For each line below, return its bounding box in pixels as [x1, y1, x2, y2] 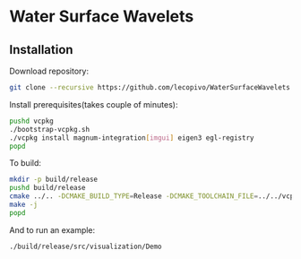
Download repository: [9, 65, 90, 76]
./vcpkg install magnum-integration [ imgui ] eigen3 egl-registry [9, 133, 254, 142]
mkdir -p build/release [9, 175, 99, 185]
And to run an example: [9, 224, 96, 235]
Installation [9, 42, 73, 57]
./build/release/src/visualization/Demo [9, 242, 163, 251]
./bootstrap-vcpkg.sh [9, 125, 90, 134]
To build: [9, 158, 42, 168]
